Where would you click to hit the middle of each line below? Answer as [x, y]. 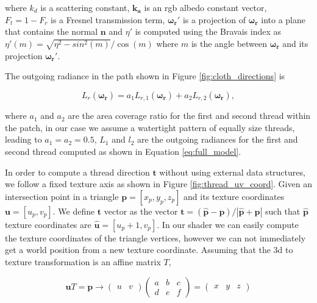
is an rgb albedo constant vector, [205, 7]
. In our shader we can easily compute [228, 224]
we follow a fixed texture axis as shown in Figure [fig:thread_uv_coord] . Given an [158, 184]
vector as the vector [141, 211]
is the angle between [229, 43]
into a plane [283, 19]
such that [283, 211]
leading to [23, 139]
